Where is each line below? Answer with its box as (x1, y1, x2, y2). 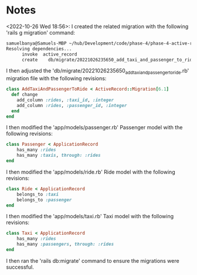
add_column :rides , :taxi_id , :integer (16, 97, 114, 103)
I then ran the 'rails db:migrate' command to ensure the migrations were (6, 257, 180, 264)
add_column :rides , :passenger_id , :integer (16, 102, 127, 108)
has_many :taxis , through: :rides (16, 153, 101, 159)
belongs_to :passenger (16, 197, 72, 202)
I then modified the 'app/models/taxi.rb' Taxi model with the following (6, 213, 174, 220)
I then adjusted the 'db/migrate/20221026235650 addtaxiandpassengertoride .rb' (6, 67, 189, 76)
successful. (6, 263, 34, 270)
